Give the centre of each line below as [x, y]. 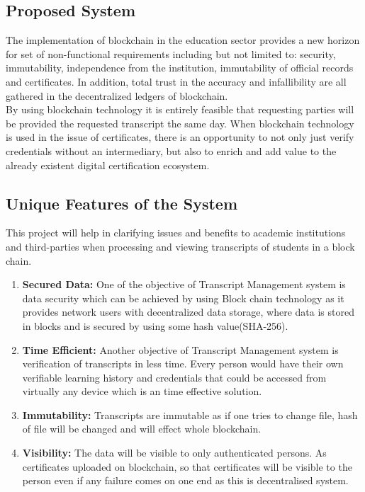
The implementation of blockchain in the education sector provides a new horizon [183, 40]
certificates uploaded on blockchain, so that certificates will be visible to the [187, 466]
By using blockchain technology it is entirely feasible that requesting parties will [180, 109]
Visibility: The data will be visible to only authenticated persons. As [174, 453]
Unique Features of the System [122, 203]
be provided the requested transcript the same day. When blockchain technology [180, 123]
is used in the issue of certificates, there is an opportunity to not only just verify [180, 137]
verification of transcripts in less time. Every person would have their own [183, 364]
